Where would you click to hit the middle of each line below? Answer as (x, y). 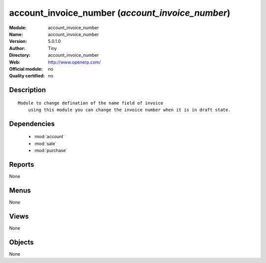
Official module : (26, 69)
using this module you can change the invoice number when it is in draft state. (129, 110)
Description (28, 90)
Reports (22, 165)
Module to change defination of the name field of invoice (91, 103)
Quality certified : (27, 76)
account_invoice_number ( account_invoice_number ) (120, 13)
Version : (18, 41)
